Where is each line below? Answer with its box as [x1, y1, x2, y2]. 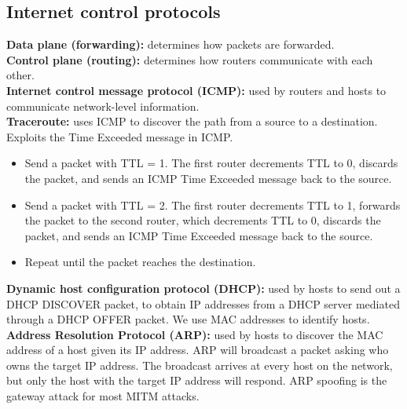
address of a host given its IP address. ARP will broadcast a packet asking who [6, 341, 389, 358]
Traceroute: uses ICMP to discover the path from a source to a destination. [6, 113, 378, 130]
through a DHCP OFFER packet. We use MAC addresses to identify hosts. [6, 311, 370, 327]
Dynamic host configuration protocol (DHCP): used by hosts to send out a [6, 279, 401, 296]
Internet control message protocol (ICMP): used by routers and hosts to [6, 82, 387, 98]
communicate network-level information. [6, 97, 200, 114]
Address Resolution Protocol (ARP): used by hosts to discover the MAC [6, 326, 383, 342]
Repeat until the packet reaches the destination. [24, 254, 256, 270]
